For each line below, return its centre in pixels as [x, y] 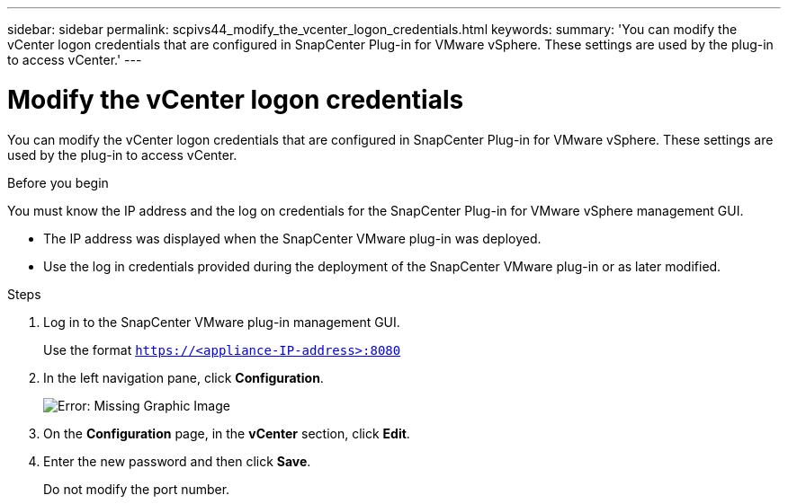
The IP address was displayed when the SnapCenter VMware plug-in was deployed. [292, 238]
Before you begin [58, 182]
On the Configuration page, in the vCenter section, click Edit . [227, 433]
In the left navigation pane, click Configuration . [184, 377]
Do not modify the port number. [137, 489]
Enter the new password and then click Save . [177, 461]
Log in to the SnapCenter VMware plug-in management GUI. [222, 322]
